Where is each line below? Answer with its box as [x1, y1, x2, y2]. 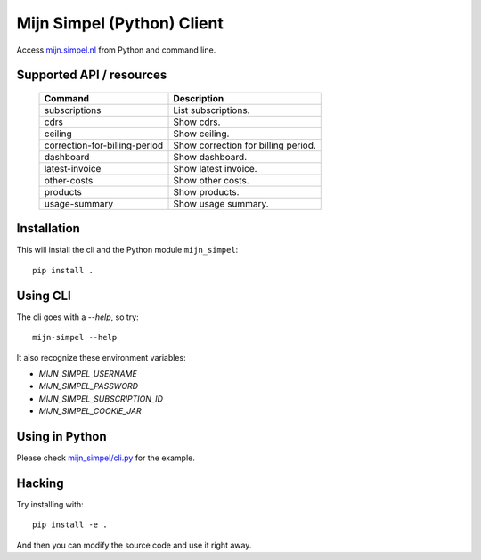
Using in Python [16, 428, 107, 444]
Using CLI [16, 288, 71, 303]
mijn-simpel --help [32, 332, 118, 343]
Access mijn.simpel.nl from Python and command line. [16, 45, 216, 55]
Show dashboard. [173, 150, 248, 163]
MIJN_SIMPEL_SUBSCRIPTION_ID [38, 393, 164, 404]
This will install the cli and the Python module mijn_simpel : [16, 245, 239, 256]
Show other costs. [173, 174, 249, 186]
